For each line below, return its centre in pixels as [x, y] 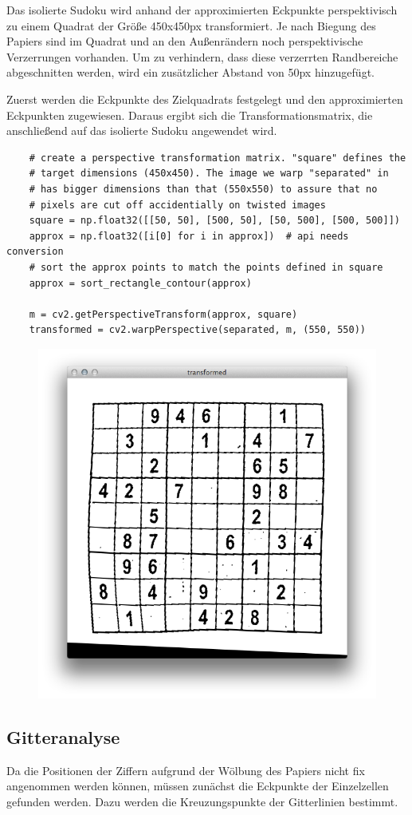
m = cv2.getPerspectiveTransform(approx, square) [163, 314]
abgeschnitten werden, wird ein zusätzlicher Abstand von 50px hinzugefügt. [190, 72]
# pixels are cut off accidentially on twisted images [177, 205]
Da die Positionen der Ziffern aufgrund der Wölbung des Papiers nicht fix [186, 770]
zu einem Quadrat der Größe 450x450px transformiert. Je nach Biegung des [191, 25]
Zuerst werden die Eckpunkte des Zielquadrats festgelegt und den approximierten [205, 99]
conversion [35, 252]
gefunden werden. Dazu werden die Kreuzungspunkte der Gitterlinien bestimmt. [202, 801]
